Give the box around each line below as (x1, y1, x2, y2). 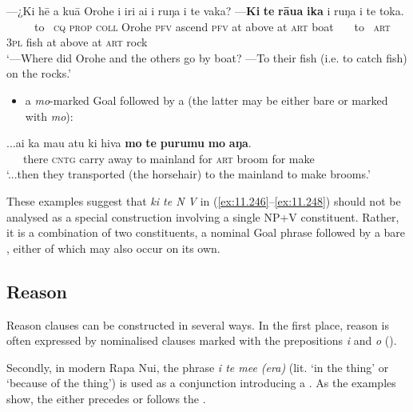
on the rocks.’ (6, 65, 72, 82)
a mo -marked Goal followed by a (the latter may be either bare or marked (25, 91, 388, 108)
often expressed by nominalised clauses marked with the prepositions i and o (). (6, 332, 397, 349)
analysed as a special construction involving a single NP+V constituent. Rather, (6, 208, 399, 225)
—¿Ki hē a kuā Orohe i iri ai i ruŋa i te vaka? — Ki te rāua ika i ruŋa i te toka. (6, 2, 404, 18)
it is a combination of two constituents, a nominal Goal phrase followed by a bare (6, 224, 406, 241)
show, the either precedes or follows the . (6, 390, 206, 406)
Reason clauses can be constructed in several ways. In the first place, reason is (6, 316, 389, 333)
